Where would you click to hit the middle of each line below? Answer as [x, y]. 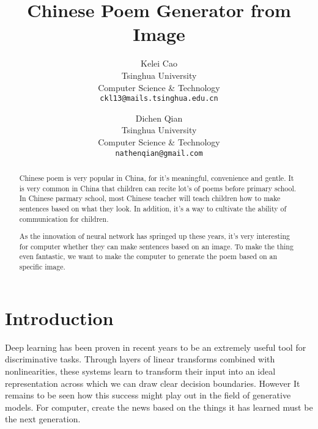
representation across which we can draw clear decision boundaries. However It [153, 383]
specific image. [42, 267]
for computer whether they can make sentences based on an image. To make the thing [156, 246]
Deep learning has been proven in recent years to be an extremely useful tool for [156, 347]
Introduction [59, 317]
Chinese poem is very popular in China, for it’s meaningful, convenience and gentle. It [157, 178]
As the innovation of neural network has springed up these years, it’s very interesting [155, 236]
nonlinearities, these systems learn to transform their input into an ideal [140, 371]
